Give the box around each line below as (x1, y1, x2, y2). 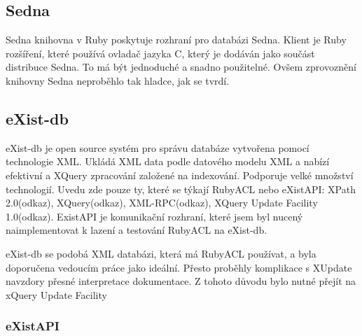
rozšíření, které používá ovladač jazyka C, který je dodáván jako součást (6, 45, 315, 60)
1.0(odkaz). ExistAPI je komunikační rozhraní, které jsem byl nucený (6, 209, 303, 223)
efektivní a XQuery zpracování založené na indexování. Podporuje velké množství (6, 167, 354, 182)
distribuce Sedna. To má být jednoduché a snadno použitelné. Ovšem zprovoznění (6, 59, 356, 74)
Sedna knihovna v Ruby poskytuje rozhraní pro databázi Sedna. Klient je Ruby (6, 32, 347, 47)
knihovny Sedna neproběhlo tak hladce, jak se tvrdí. (6, 73, 230, 87)
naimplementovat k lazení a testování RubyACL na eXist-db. (6, 223, 267, 237)
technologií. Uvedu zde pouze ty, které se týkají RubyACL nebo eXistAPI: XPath (6, 181, 356, 196)
